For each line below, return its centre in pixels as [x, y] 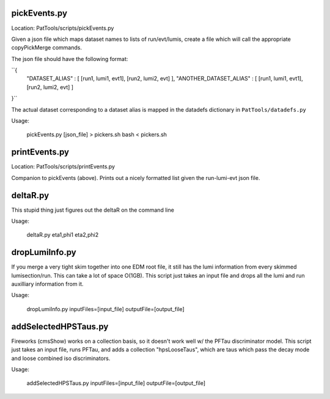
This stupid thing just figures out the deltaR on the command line [93, 210]
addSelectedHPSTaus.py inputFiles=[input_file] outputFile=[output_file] [116, 383]
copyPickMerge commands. [47, 48]
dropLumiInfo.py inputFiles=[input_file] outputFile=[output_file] [105, 309]
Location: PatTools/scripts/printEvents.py [63, 167]
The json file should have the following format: [70, 59]
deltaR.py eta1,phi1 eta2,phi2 [63, 235]
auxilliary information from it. [47, 284]
